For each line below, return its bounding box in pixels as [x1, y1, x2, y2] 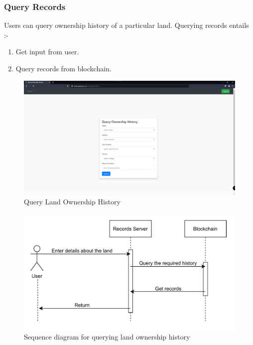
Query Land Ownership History [24, 196, 121, 207]
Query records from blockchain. [15, 63, 112, 73]
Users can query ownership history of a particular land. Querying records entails [4, 20, 249, 30]
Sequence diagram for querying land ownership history [24, 332, 190, 342]
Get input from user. [15, 46, 79, 57]
